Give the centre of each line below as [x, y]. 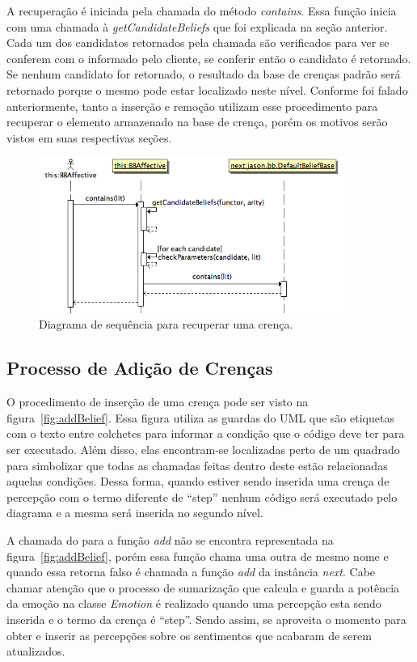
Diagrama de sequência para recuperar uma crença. [166, 324]
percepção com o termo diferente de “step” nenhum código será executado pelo [202, 496]
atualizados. [36, 651]
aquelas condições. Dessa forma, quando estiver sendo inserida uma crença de [198, 481]
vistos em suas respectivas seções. [89, 137]
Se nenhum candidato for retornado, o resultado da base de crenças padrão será [204, 74]
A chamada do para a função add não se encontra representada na [170, 540]
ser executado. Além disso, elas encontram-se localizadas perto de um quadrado [203, 450]
